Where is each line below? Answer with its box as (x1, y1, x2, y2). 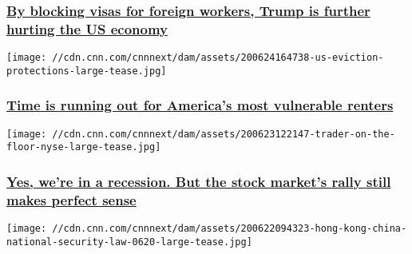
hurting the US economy (6, 18, 168, 38)
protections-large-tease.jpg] (6, 65, 167, 77)
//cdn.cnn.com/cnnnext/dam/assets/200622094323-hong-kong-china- (52, 223, 407, 235)
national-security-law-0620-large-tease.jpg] (6, 236, 252, 248)
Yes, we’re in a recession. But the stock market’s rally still (6, 171, 391, 191)
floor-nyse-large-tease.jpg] (6, 141, 161, 153)
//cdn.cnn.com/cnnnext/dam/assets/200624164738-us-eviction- (52, 52, 384, 64)
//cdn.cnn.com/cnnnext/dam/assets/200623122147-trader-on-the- (52, 128, 395, 140)
